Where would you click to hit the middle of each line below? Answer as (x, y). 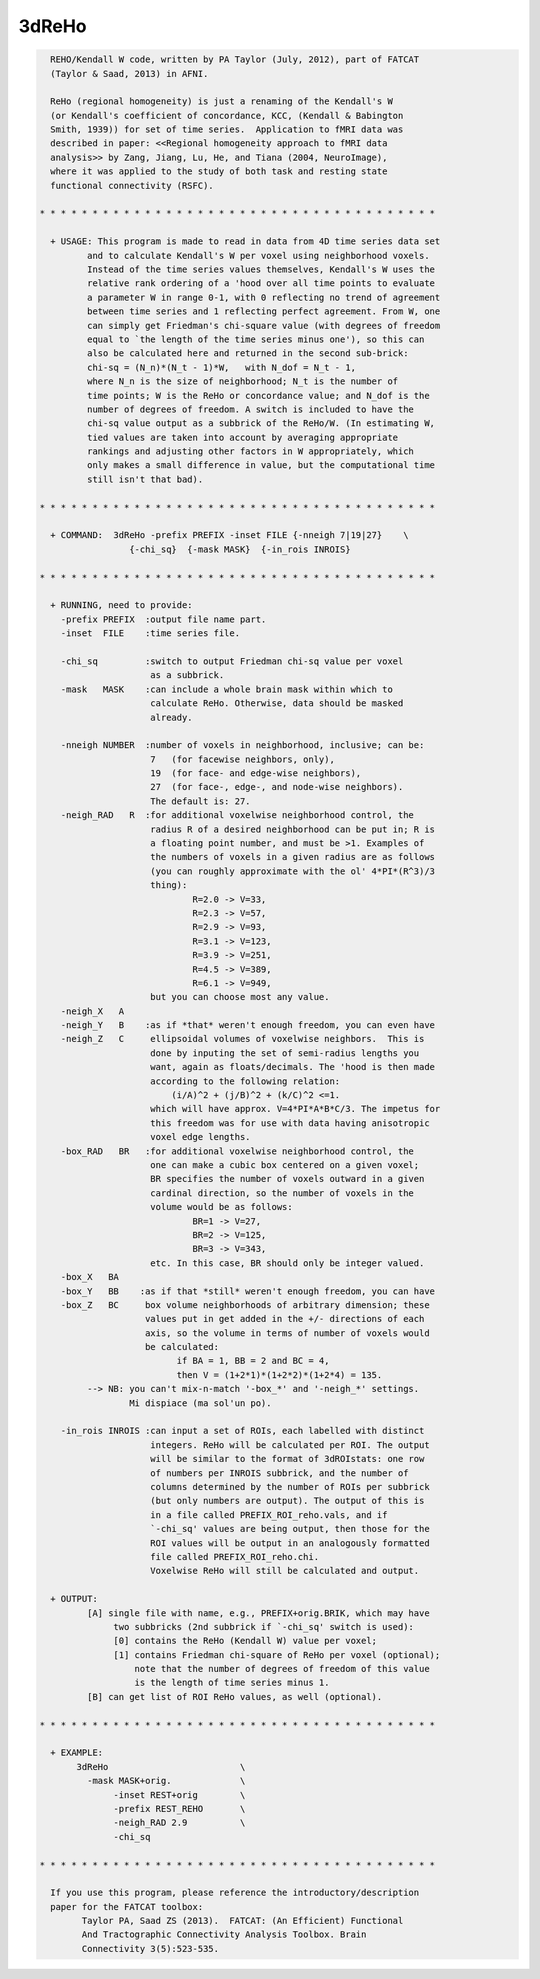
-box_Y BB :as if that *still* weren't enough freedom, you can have (247, 1291)
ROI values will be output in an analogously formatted (290, 1543)
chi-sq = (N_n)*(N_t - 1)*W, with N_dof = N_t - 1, (221, 367)
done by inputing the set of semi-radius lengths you (285, 1053)
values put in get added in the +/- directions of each (285, 1319)
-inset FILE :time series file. (150, 633)
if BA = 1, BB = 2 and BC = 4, (253, 1361)
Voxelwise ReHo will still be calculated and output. (285, 1571)
